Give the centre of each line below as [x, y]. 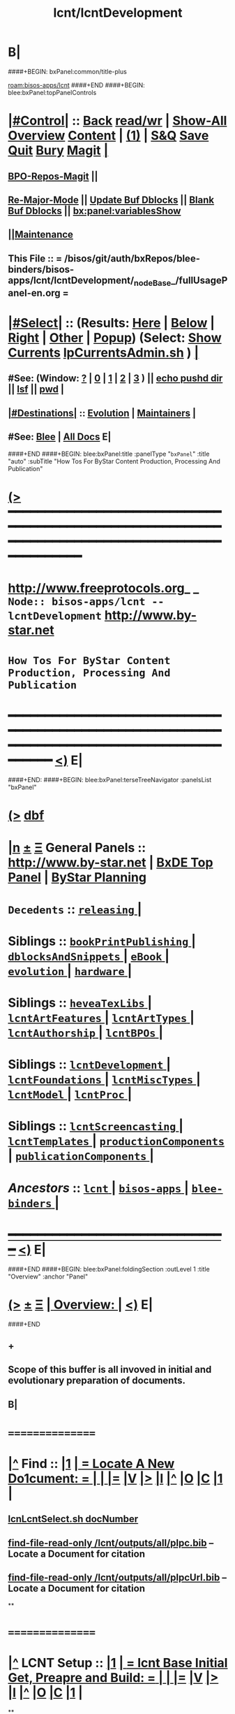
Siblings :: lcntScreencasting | [96, 1126]
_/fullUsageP [199, 280]
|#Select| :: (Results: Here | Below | [112, 323]
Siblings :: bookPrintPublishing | [102, 941]
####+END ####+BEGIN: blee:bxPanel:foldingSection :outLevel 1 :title [109, 1269]
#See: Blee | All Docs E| [60, 437]
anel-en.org [35, 293]
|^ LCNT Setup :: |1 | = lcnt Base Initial [118, 1663]
